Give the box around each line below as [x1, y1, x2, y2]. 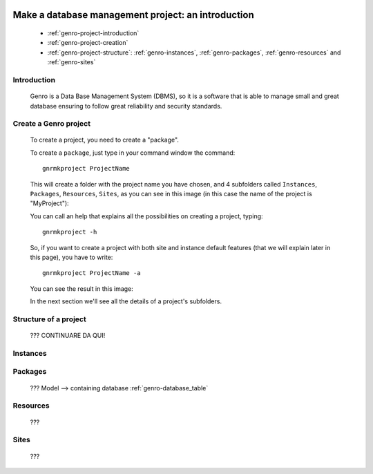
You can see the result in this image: [30, 284, 134, 293]
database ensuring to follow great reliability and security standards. [30, 102, 222, 110]
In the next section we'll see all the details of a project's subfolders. [30, 297, 222, 305]
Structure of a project [12, 314, 86, 324]
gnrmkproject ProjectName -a [42, 269, 141, 277]
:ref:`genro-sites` [47, 58, 96, 66]
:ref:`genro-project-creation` [47, 39, 128, 47]
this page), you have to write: [30, 253, 113, 261]
